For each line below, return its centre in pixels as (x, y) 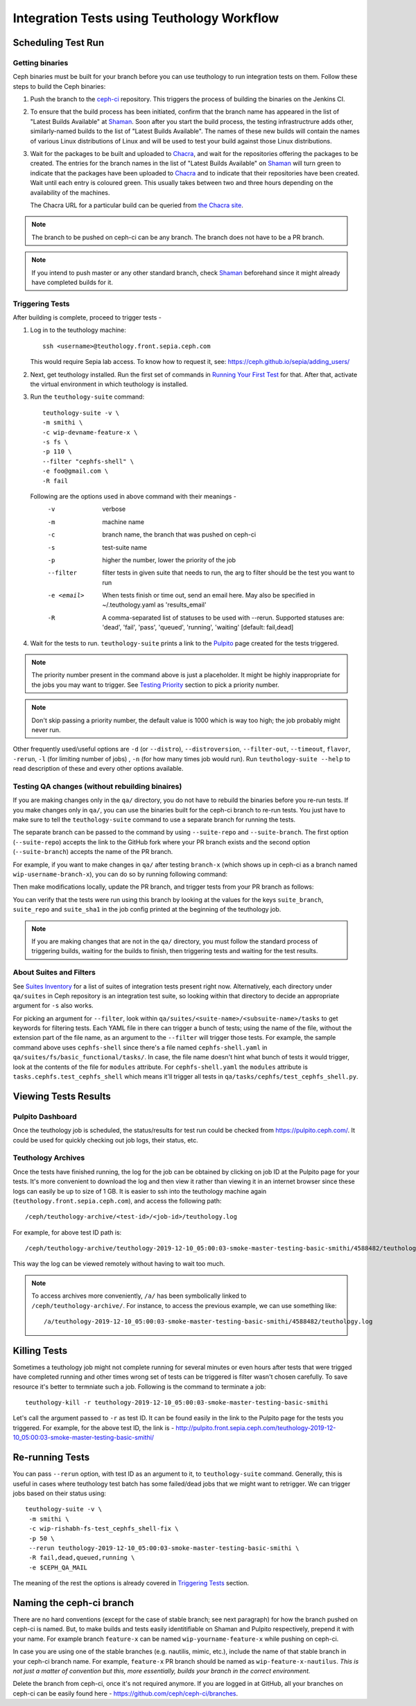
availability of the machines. (70, 192)
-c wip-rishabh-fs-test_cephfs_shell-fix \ (104, 1529)
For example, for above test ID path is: (67, 1232)
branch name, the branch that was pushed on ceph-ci (179, 534)
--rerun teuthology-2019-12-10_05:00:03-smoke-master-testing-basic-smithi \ (164, 1548)
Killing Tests (40, 1351)
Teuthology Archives (49, 1158)
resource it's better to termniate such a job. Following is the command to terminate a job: (139, 1386)
